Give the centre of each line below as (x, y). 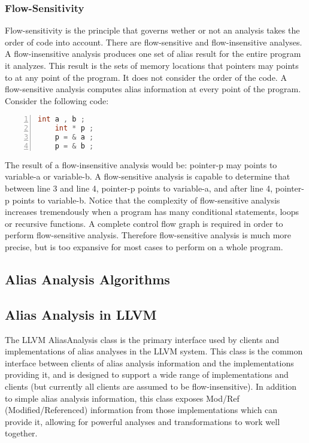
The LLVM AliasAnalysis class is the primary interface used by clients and (142, 339)
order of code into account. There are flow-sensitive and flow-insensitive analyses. (154, 42)
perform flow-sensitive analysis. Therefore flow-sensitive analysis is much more (148, 235)
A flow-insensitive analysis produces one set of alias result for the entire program (153, 54)
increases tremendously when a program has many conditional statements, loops (152, 212)
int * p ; (74, 128)
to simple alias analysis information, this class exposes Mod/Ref (122, 398)
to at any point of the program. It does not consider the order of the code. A (146, 77)
